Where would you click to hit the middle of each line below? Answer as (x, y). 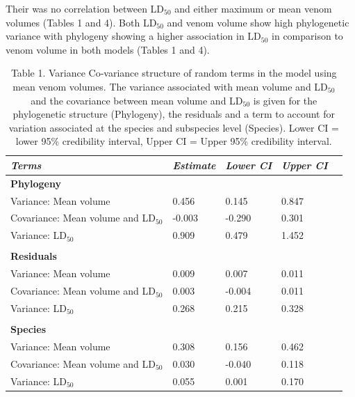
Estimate (194, 165)
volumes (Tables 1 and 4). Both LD (81, 22)
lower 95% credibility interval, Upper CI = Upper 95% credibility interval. (174, 141)
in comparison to (307, 36)
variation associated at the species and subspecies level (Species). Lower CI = (174, 127)
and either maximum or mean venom (253, 8)
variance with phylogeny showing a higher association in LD (133, 36)
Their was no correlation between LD (85, 8)
